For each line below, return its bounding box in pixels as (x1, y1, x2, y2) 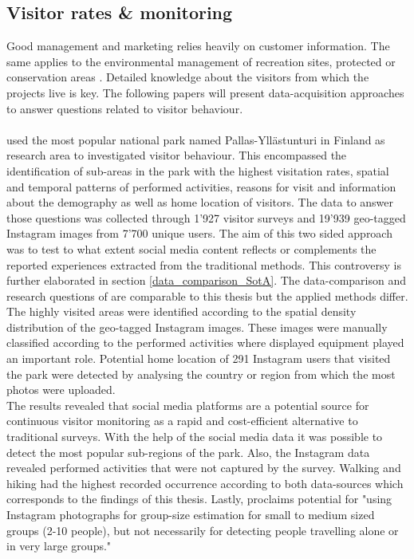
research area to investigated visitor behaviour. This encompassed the (6, 147, 347, 163)
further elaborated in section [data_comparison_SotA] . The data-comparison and (6, 272, 406, 289)
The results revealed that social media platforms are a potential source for (6, 396, 369, 413)
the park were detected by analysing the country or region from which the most (6, 365, 396, 382)
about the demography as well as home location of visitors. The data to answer (6, 194, 394, 211)
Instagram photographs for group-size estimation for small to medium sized (6, 506, 375, 523)
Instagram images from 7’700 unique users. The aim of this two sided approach (6, 225, 392, 242)
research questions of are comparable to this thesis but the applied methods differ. (6, 287, 408, 304)
